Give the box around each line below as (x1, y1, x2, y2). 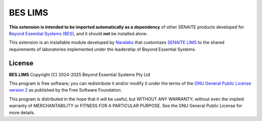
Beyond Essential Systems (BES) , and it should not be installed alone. (9, 30, 148, 36)
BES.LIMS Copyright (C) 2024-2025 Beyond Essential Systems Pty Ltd (9, 71, 150, 77)
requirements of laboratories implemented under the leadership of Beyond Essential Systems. (9, 46, 196, 52)
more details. (9, 109, 35, 115)
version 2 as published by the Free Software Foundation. (9, 87, 122, 93)
